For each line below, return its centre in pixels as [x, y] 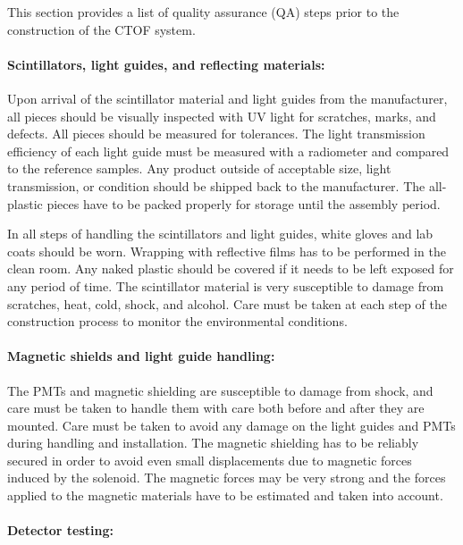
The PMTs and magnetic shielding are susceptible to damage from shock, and [220, 390]
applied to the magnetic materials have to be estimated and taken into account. [225, 495]
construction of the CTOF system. [101, 29]
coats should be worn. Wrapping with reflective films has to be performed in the [227, 251]
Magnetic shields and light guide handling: [141, 356]
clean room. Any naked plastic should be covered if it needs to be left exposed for [231, 268]
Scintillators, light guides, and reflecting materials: [166, 64]
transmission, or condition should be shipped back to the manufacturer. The [216, 185]
